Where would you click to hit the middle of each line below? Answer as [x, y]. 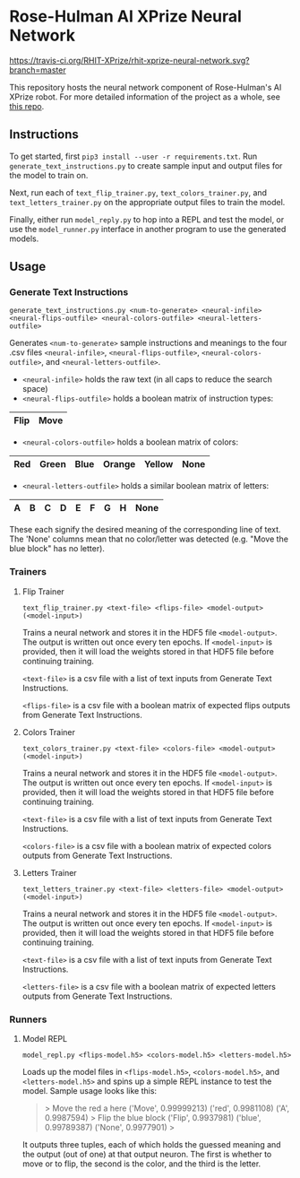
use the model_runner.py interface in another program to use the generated [148, 229]
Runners [28, 1019]
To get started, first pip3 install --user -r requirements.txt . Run [133, 156]
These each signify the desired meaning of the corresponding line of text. [145, 530]
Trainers [28, 572]
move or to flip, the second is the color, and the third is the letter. [141, 1164]
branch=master [38, 70]
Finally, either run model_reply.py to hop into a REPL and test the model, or [147, 219]
